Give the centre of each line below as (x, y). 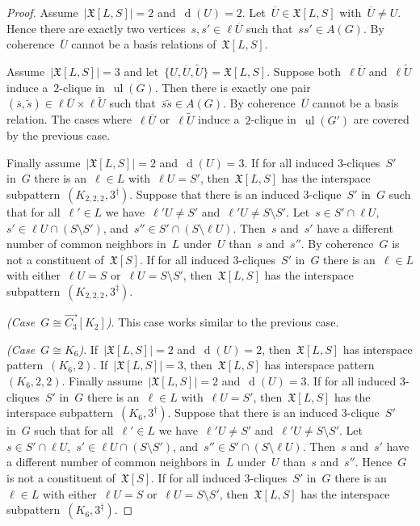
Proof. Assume (42, 12)
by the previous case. (59, 135)
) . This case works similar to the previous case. (223, 322)
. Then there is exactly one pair (233, 87)
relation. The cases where (69, 119)
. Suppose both (304, 71)
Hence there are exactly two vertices (96, 28)
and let (141, 71)
